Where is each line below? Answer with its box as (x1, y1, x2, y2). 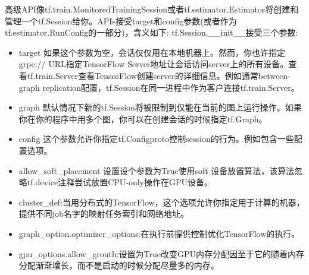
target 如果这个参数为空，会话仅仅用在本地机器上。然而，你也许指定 (18, 46, 286, 58)
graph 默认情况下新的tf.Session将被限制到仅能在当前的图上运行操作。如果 (18, 101, 302, 113)
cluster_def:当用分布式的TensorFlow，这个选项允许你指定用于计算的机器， (18, 195, 305, 208)
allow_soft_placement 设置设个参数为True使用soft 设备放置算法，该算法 (18, 164, 295, 176)
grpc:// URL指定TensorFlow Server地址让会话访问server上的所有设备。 (18, 58, 289, 70)
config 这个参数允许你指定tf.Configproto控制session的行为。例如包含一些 (18, 132, 294, 145)
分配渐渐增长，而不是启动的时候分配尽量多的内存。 (18, 259, 219, 271)
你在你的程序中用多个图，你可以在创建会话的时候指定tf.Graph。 (18, 112, 267, 125)
